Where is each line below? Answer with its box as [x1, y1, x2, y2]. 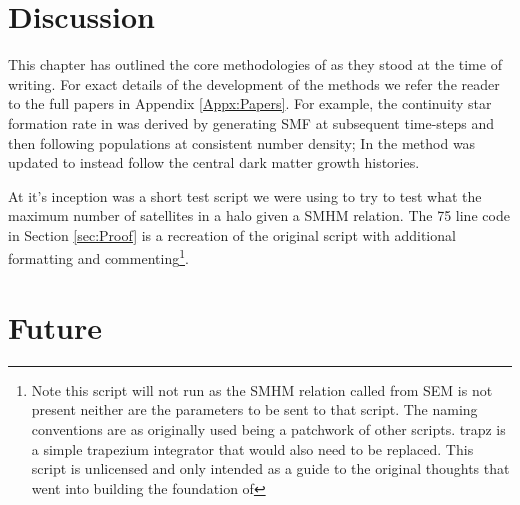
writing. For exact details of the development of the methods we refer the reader [8, 73, 500, 94]
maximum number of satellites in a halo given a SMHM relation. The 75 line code [8, 205, 510, 226]
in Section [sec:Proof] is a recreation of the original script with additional [8, 224, 456, 245]
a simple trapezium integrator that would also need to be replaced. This [31, 438, 474, 459]
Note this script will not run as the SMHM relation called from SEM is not [31, 379, 493, 400]
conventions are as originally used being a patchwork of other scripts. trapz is [31, 419, 506, 440]
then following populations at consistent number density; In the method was [8, 132, 476, 153]
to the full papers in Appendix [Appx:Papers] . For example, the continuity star [8, 93, 492, 114]
